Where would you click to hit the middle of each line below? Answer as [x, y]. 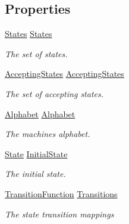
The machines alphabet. [48, 134]
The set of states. [36, 53]
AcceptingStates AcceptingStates [64, 74]
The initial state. [35, 174]
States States [29, 34]
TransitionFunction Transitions [61, 193]
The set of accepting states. [54, 93]
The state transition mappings [59, 214]
